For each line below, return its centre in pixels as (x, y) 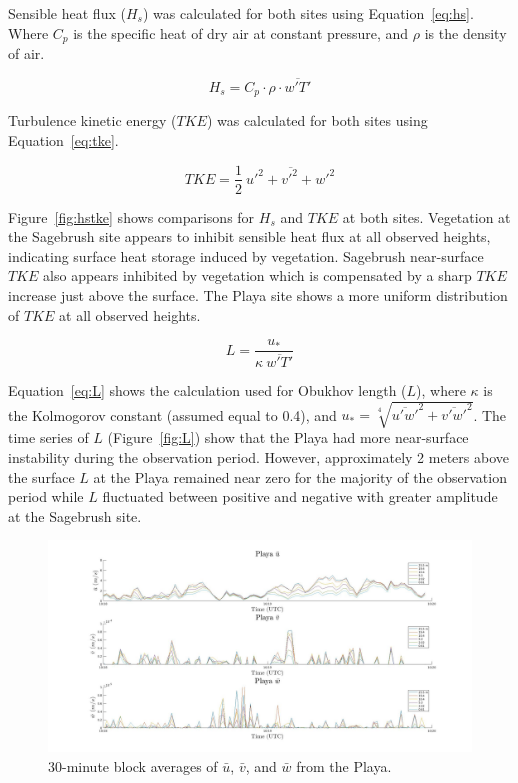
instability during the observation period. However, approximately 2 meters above (258, 456)
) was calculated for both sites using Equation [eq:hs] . (308, 13)
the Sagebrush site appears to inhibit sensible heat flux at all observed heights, (249, 236)
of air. (26, 53)
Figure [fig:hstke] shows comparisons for (131, 216)
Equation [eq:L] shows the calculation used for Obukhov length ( (207, 390)
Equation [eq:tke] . (63, 139)
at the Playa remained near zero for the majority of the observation (300, 476)
